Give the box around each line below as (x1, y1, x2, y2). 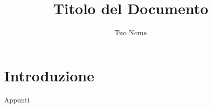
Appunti (4, 94, 30, 104)
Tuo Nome (115, 27, 147, 38)
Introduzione (4, 65, 94, 85)
